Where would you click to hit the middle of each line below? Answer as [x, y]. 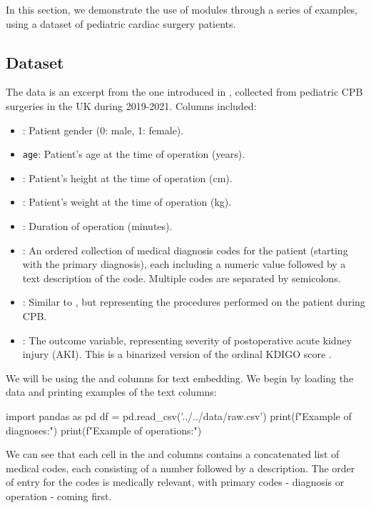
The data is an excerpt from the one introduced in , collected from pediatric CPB [184, 92]
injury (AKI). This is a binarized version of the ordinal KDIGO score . [177, 354]
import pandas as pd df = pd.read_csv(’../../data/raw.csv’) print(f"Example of [179, 415]
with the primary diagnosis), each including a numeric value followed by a [184, 264]
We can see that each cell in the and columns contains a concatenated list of [173, 454]
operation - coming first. [59, 495]
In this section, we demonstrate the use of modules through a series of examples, [182, 9]
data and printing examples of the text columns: [111, 392]
